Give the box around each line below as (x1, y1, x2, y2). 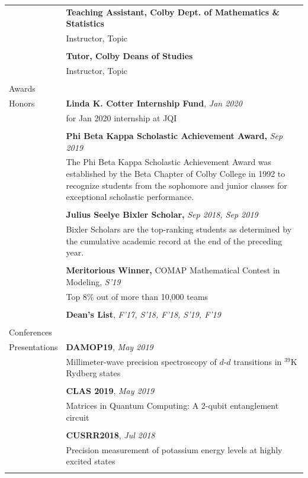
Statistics (66, 17, 104, 30)
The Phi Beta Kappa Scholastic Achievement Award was (66, 156, 272, 168)
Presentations (9, 340, 58, 353)
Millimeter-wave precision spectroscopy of (66, 355, 217, 367)
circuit (66, 411, 89, 423)
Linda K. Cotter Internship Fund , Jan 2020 (66, 97, 242, 109)
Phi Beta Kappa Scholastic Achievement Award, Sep (66, 130, 283, 141)
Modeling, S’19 (66, 276, 121, 288)
